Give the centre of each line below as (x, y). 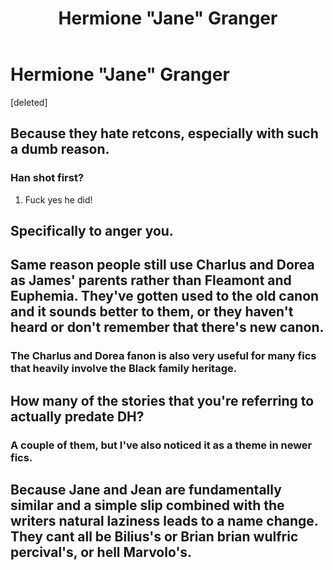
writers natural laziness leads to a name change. (164, 521)
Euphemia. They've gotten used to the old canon (165, 296)
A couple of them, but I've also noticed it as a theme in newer (161, 445)
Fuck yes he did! (58, 199)
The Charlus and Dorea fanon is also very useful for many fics (163, 356)
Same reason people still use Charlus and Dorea (162, 265)
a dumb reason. (60, 149)
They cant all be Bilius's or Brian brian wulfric (154, 537)
